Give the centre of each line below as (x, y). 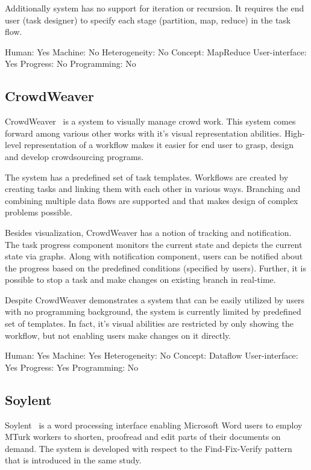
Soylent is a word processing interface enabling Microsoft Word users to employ (154, 425)
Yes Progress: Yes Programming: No (72, 367)
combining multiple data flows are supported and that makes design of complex (152, 200)
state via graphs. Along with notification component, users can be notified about (154, 256)
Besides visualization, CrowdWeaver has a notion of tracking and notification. (148, 232)
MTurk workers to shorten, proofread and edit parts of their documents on (143, 437)
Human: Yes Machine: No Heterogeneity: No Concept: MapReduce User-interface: (156, 51)
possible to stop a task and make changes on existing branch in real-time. (140, 280)
